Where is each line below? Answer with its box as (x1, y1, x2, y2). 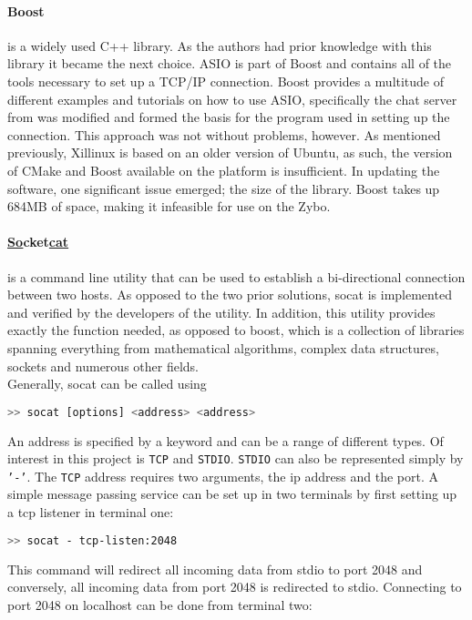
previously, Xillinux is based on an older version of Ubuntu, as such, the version (7, 143, 453, 162)
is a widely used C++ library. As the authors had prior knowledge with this (7, 36, 432, 55)
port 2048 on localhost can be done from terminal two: (7, 595, 313, 614)
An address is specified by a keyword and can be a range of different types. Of (7, 431, 444, 450)
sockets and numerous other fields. (7, 356, 199, 375)
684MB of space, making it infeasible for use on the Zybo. (7, 197, 331, 216)
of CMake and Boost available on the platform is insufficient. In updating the (7, 160, 440, 179)
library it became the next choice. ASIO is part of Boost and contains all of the (7, 54, 452, 73)
